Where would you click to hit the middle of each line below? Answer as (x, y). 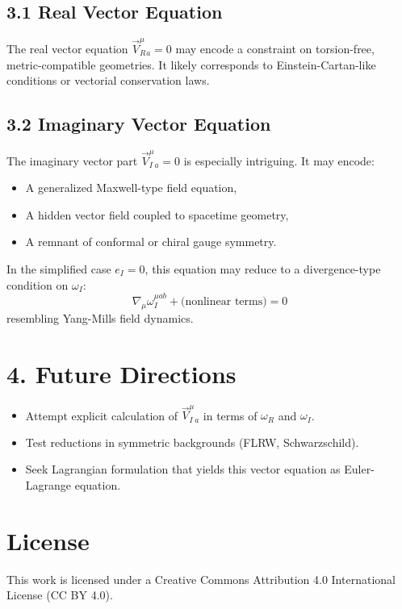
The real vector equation (67, 48)
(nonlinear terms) (224, 302)
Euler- (359, 469)
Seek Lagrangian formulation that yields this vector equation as (183, 469)
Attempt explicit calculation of (102, 415)
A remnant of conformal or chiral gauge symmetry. (151, 242)
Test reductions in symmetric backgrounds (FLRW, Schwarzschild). (192, 442)
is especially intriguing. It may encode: (279, 160)
